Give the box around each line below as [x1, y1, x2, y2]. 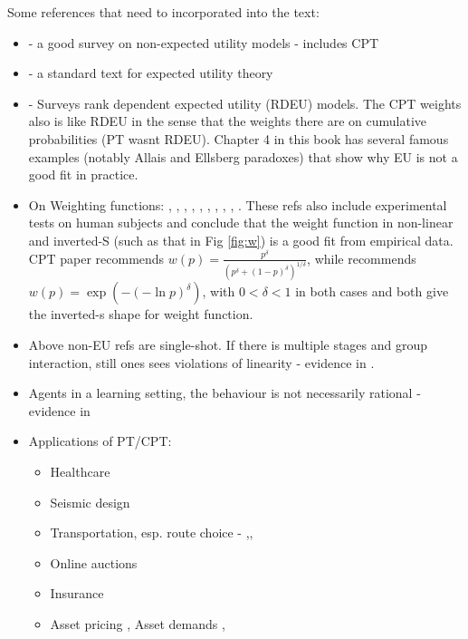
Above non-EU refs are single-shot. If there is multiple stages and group [28, 335, 428, 353]
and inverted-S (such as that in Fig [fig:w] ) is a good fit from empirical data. [28, 230, 454, 249]
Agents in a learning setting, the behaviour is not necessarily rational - [28, 383, 421, 402]
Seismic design [50, 492, 130, 511]
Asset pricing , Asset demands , [50, 614, 225, 633]
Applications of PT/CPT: [28, 431, 172, 450]
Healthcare [50, 461, 110, 480]
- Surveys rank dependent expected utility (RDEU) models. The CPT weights [28, 93, 462, 112]
